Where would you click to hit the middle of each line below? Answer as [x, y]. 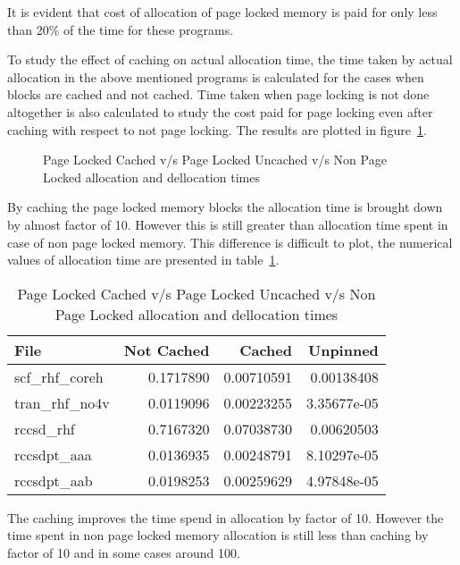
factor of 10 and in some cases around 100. [124, 552]
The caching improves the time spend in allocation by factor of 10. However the [226, 517]
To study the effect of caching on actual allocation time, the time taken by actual [230, 59]
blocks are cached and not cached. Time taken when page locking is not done [218, 94]
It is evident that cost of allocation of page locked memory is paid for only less [222, 12]
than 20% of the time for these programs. [121, 29]
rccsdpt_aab [54, 480]
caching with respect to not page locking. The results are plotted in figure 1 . [217, 129]
